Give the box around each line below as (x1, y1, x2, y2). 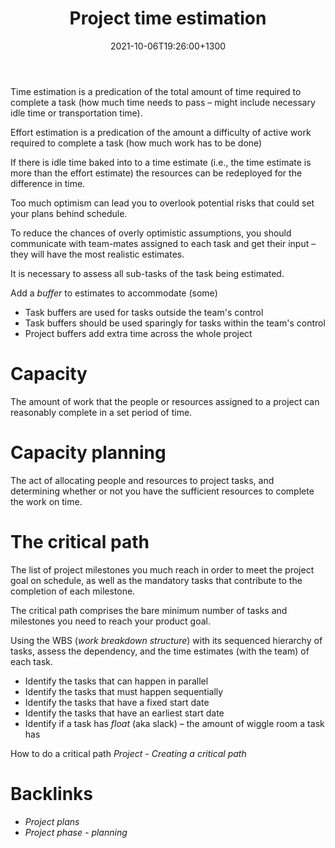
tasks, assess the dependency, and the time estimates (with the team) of (10, 645, 310, 657)
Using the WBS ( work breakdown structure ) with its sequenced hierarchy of (10, 634, 323, 646)
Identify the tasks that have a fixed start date (24, 696, 210, 708)
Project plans (24, 815, 80, 827)
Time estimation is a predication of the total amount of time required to (10, 85, 302, 97)
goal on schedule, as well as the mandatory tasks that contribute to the (10, 574, 303, 586)
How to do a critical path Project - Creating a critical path (10, 747, 247, 759)
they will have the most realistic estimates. (10, 248, 185, 260)
